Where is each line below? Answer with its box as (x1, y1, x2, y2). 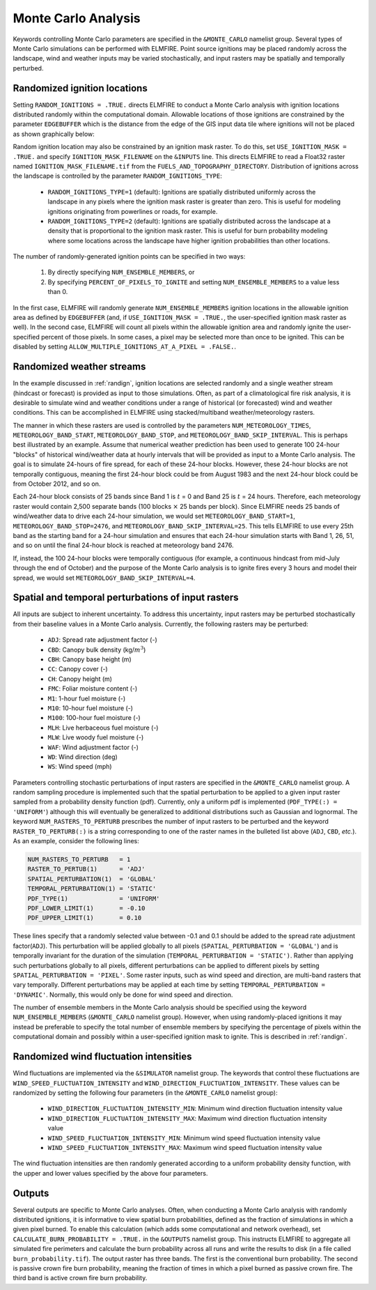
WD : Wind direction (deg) (47, 753, 118, 761)
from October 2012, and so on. (13, 479, 101, 488)
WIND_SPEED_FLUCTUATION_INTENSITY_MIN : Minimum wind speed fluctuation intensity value (47, 1133, 320, 1142)
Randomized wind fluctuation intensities (13, 1051, 192, 1063)
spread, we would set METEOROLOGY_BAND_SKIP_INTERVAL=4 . (13, 574, 196, 582)
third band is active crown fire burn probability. (13, 1274, 148, 1282)
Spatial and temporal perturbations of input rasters (13, 592, 240, 604)
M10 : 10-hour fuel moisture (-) (47, 704, 134, 712)
